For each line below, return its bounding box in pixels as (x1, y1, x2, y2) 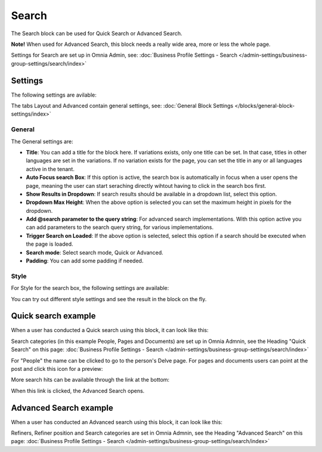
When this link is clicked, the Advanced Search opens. (11, 387, 145, 394)
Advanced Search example (11, 403, 113, 413)
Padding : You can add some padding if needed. (26, 257, 144, 265)
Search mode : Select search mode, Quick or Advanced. (26, 249, 163, 256)
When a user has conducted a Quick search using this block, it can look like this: (11, 327, 209, 334)
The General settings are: (11, 138, 74, 145)
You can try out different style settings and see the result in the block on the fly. (11, 295, 207, 302)
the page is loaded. (26, 240, 74, 247)
